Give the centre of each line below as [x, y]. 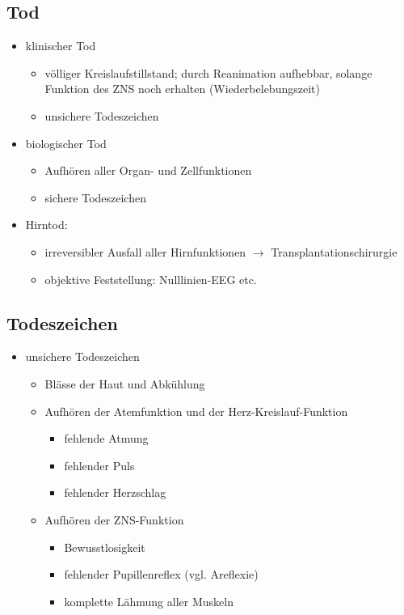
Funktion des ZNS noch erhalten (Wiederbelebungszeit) [182, 89]
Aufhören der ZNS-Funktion [114, 519]
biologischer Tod [66, 143]
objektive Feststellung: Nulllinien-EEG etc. [151, 279]
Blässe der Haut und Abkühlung [125, 383]
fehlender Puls [99, 465]
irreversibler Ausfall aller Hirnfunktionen [145, 251]
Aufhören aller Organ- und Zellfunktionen [148, 170]
